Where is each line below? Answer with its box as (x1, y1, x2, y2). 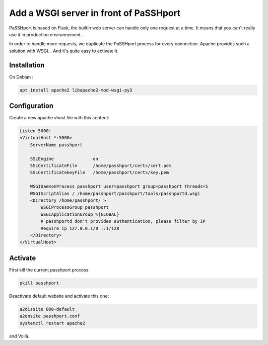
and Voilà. (9, 333, 30, 339)
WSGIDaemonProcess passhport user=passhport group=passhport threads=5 (30, 184, 208, 189)
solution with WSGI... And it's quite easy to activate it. (9, 48, 119, 54)
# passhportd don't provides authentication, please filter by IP (40, 219, 206, 224)
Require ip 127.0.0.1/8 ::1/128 (40, 225, 119, 231)
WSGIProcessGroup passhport (40, 204, 109, 210)
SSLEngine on (30, 156, 99, 162)
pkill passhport (19, 280, 60, 286)
